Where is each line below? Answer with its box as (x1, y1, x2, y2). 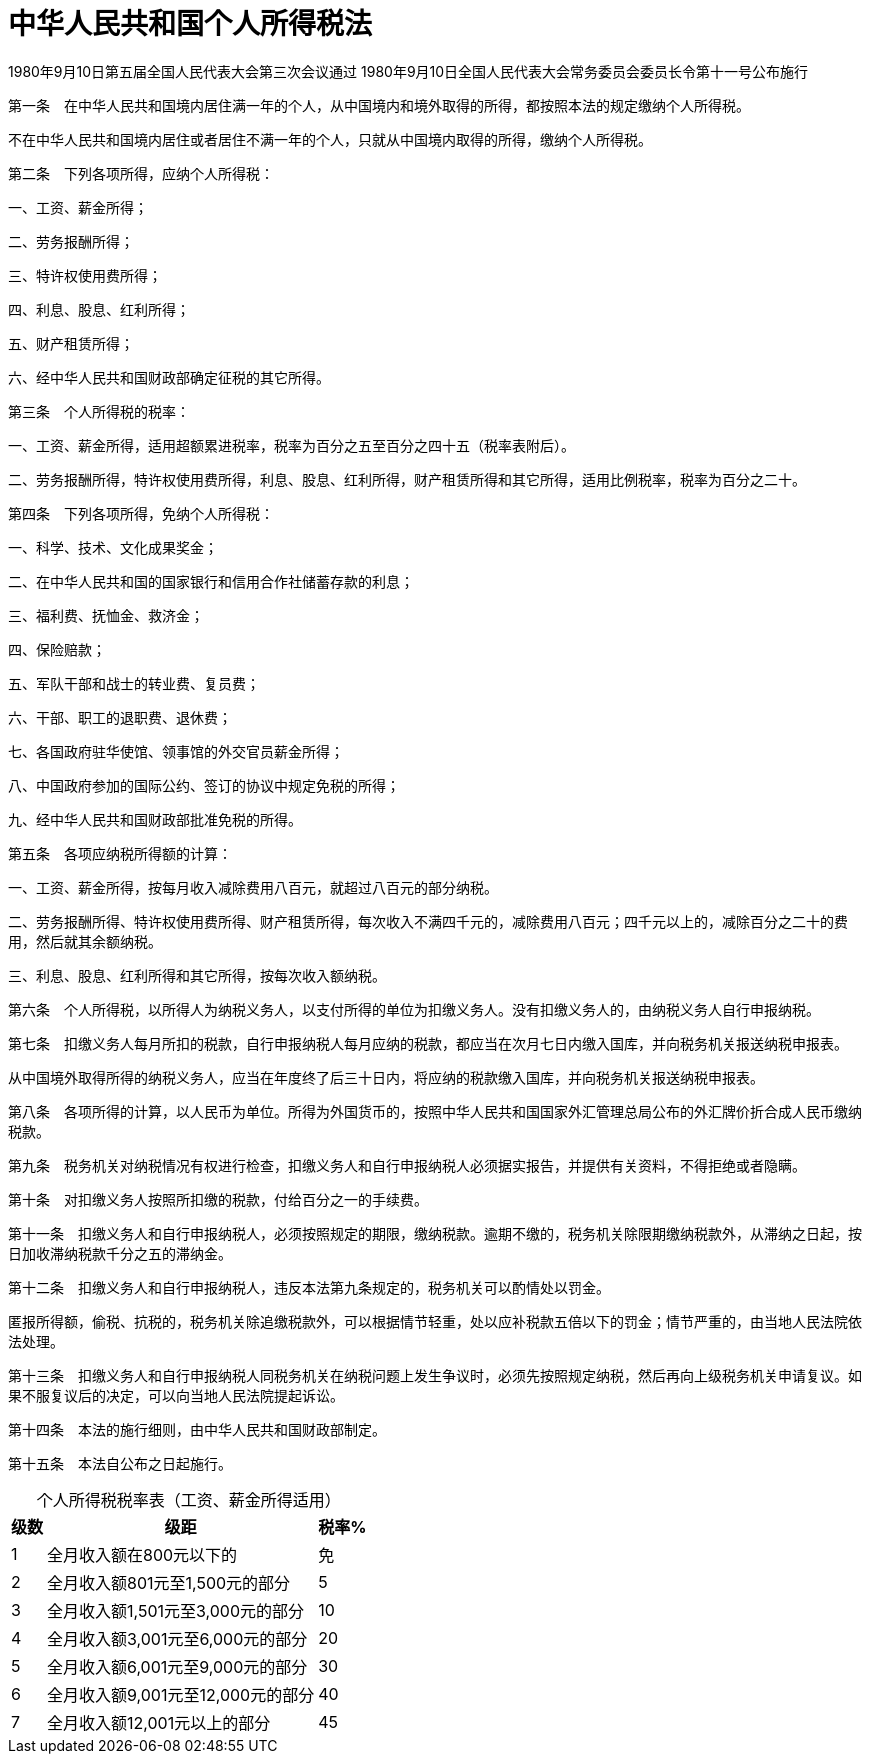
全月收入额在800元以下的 (47, 1544, 238, 1565)
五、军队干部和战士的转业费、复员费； (8, 674, 260, 692)
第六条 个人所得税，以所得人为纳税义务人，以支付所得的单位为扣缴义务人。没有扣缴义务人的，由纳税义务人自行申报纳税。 (8, 1000, 820, 1018)
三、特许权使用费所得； (8, 266, 162, 284)
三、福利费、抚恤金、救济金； (8, 606, 204, 624)
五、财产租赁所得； (8, 334, 134, 352)
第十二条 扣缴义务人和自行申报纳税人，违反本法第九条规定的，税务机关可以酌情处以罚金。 (8, 1278, 610, 1296)
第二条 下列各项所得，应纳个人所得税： (8, 164, 274, 182)
